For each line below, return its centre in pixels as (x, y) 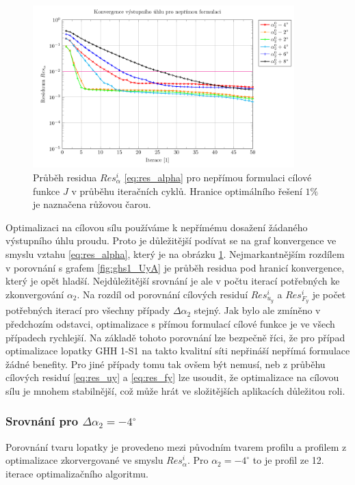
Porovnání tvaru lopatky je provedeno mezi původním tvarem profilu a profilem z (176, 446)
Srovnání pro (42, 421)
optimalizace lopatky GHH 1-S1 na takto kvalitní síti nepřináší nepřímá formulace (178, 351)
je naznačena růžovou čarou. (92, 204)
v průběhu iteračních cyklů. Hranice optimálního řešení (187, 191)
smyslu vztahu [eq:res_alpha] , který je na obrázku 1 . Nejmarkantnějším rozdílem (175, 254)
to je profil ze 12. (288, 460)
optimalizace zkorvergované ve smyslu (84, 460)
